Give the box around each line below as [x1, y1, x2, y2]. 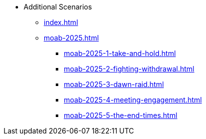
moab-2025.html [44, 33, 99, 42]
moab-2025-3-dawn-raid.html [64, 80, 164, 88]
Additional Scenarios [24, 2, 92, 11]
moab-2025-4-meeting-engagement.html [64, 95, 202, 104]
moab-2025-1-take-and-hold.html [64, 49, 176, 57]
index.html [44, 18, 78, 26]
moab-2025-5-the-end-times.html [64, 111, 177, 119]
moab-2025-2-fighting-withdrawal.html [64, 64, 194, 73]
